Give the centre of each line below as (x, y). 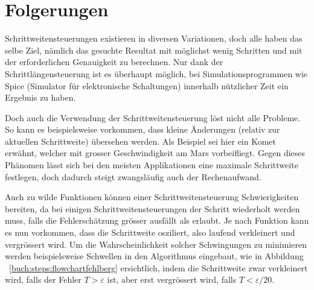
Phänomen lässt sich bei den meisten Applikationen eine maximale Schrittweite (152, 165)
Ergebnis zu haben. (40, 97)
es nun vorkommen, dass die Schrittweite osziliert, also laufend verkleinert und (150, 232)
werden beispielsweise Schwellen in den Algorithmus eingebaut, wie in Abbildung (154, 256)
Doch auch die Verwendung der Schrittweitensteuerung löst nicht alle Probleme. (153, 117)
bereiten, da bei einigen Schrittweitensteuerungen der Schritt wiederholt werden (152, 208)
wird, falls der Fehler (43, 279)
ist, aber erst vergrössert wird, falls (172, 279)
